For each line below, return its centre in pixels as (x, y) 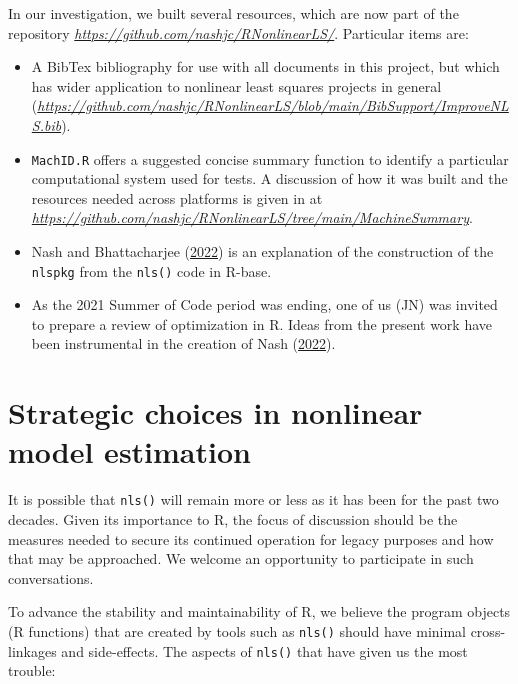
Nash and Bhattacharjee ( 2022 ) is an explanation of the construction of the (262, 251)
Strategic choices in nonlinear (215, 412)
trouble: (32, 670)
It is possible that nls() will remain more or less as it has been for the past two (253, 499)
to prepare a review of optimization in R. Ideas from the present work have (262, 323)
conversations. (51, 577)
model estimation (129, 451)
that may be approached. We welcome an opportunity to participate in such (241, 558)
